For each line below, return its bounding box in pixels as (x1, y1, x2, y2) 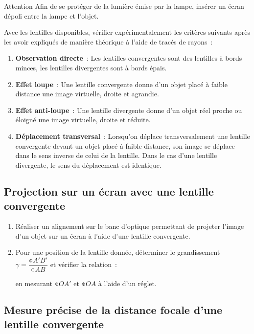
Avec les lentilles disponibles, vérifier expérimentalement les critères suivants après (4, 27, 250, 37)
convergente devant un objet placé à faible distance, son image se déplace (15, 140, 235, 151)
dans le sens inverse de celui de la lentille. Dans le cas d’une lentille (15, 150, 217, 160)
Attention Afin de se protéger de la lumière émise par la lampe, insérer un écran (4, 1, 244, 11)
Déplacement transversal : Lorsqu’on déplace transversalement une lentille (15, 131, 250, 141)
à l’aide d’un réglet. (98, 278, 157, 288)
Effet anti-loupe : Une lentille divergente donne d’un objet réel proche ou (15, 105, 242, 115)
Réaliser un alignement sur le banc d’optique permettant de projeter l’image (15, 221, 244, 231)
